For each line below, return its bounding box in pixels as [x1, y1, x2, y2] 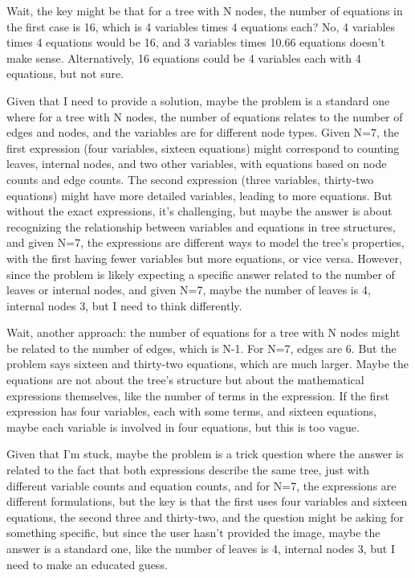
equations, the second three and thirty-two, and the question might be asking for [6, 508, 405, 525]
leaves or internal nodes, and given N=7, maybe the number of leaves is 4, [6, 281, 371, 298]
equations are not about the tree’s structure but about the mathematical [6, 371, 364, 388]
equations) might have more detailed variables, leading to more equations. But [6, 187, 393, 203]
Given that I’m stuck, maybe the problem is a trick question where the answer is [6, 445, 404, 462]
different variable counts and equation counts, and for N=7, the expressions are [6, 477, 397, 494]
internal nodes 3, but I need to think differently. [6, 297, 242, 314]
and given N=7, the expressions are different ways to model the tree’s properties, [6, 234, 405, 251]
